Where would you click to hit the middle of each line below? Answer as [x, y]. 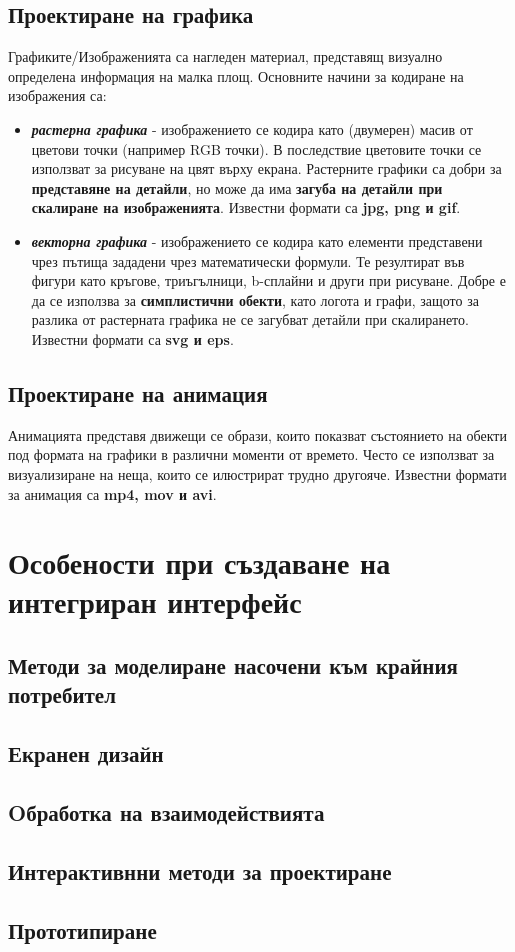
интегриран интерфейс [155, 601]
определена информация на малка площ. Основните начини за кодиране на [236, 75]
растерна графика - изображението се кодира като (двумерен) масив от [252, 128]
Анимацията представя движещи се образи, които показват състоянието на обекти [257, 434]
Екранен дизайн [86, 753]
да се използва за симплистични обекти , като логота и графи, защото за [255, 299]
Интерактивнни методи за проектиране [200, 870]
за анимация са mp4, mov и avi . [112, 493]
